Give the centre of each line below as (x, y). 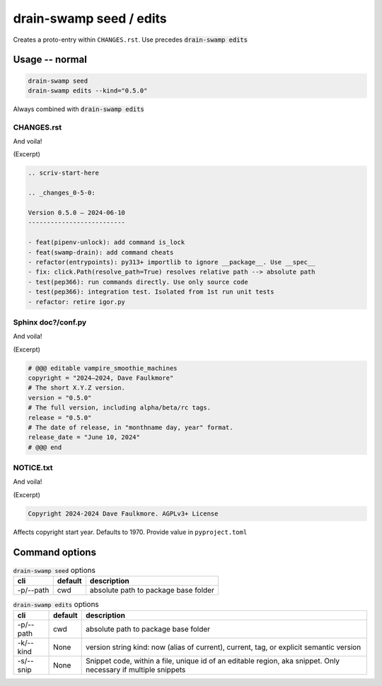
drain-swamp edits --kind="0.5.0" (88, 91)
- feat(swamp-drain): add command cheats (101, 252)
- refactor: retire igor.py (76, 302)
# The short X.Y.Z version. (76, 388)
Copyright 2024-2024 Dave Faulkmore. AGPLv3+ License (123, 513)
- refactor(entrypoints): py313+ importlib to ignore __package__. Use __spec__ (172, 262)
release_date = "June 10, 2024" (84, 437)
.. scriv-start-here (63, 173)
